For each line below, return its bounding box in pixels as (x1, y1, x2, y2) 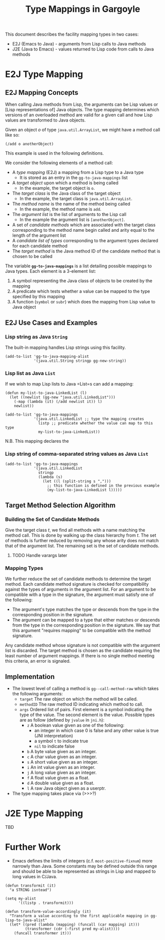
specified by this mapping (12, 294, 65, 299)
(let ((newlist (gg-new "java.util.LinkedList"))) (9, 395, 116, 400)
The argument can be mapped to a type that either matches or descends (12, 617, 160, 623)
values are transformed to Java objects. (5, 117, 86, 123)
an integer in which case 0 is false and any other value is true (34, 727, 159, 733)
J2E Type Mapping (5, 808, 83, 819)
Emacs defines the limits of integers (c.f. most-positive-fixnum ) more (12, 858, 153, 864)
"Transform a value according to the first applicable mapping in (9, 913, 149, 919)
